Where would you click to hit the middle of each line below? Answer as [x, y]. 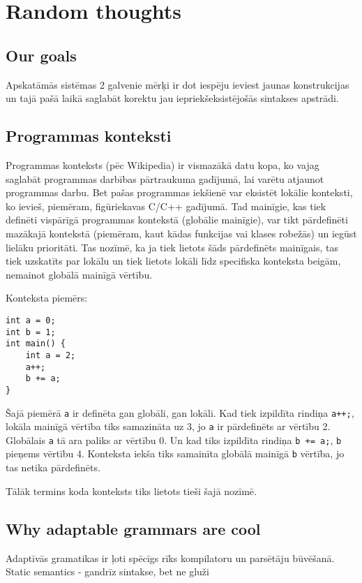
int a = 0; [31, 320]
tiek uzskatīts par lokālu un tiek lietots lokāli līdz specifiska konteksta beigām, [173, 261]
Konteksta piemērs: [47, 298]
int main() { [36, 344]
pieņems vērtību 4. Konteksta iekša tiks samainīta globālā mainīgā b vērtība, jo [175, 453]
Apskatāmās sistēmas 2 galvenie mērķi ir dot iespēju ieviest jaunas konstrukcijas [178, 84]
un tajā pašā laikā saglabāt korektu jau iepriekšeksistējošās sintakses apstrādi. [172, 98]
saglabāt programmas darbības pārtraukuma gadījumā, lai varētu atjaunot [165, 178]
